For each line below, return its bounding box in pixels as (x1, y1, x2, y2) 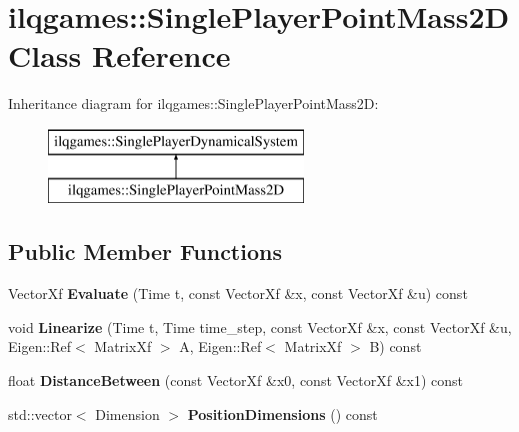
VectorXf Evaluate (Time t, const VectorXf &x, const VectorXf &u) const (8, 283, 468, 304)
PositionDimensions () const (187, 403, 378, 424)
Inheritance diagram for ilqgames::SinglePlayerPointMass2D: (8, 93, 379, 114)
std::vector (8, 403, 72, 424)
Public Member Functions (8, 236, 282, 267)
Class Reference (8, 35, 231, 76)
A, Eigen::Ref (179, 336, 262, 357)
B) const (369, 336, 422, 357)
